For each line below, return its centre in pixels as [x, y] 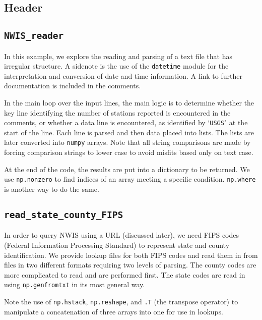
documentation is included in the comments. [73, 86]
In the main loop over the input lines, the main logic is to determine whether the [129, 102]
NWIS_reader [34, 36]
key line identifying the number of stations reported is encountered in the [117, 112]
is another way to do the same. [52, 189]
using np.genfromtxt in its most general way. [75, 284]
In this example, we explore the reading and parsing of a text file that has [118, 56]
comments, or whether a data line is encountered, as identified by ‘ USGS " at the [126, 122]
